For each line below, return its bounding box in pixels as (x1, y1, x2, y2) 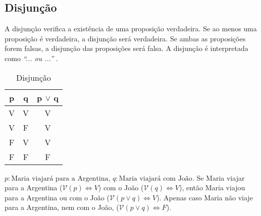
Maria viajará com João (119, 175, 192, 182)
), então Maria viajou (179, 182, 245, 193)
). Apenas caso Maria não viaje (156, 192, 253, 202)
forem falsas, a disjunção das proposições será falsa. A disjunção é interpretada (5, 43, 248, 53)
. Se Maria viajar (192, 172, 245, 183)
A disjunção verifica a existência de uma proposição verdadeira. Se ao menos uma (5, 23, 257, 34)
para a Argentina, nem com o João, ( (5, 202, 119, 212)
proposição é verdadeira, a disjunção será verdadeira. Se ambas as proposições (5, 33, 246, 43)
